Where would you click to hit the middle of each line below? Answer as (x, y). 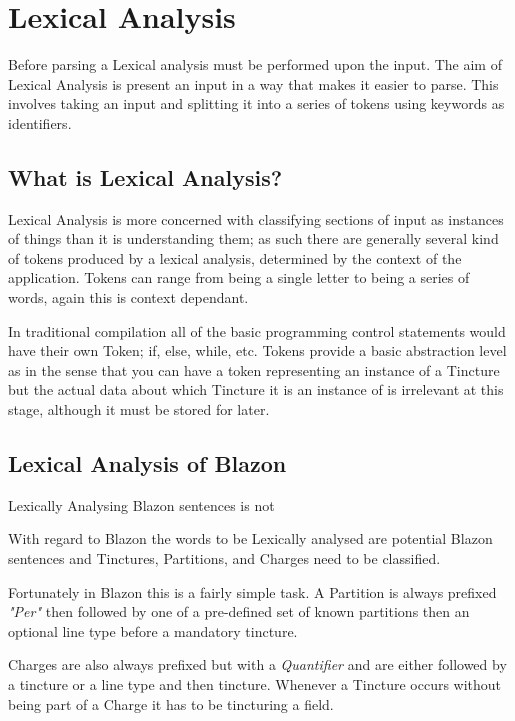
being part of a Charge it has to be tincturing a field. (171, 703)
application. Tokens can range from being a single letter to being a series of (239, 277)
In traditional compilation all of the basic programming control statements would (257, 330)
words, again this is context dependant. (128, 297)
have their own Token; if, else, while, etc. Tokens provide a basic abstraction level (257, 350)
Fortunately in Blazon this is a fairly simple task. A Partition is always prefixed (252, 591)
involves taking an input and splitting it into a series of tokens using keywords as (256, 103)
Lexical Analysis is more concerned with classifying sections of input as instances (256, 218)
